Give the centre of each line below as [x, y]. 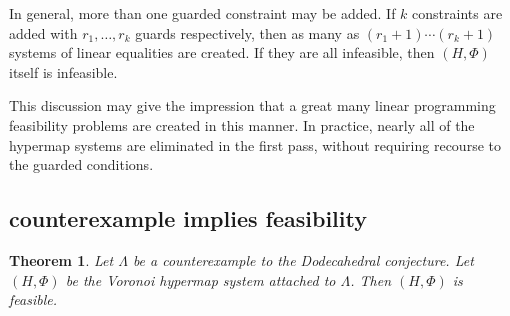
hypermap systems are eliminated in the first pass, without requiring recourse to [255, 144]
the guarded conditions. [81, 164]
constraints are [457, 13]
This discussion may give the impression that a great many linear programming [252, 105]
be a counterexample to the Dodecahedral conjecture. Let [303, 259]
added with [43, 32]
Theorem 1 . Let [61, 259]
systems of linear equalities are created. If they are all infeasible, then [222, 52]
